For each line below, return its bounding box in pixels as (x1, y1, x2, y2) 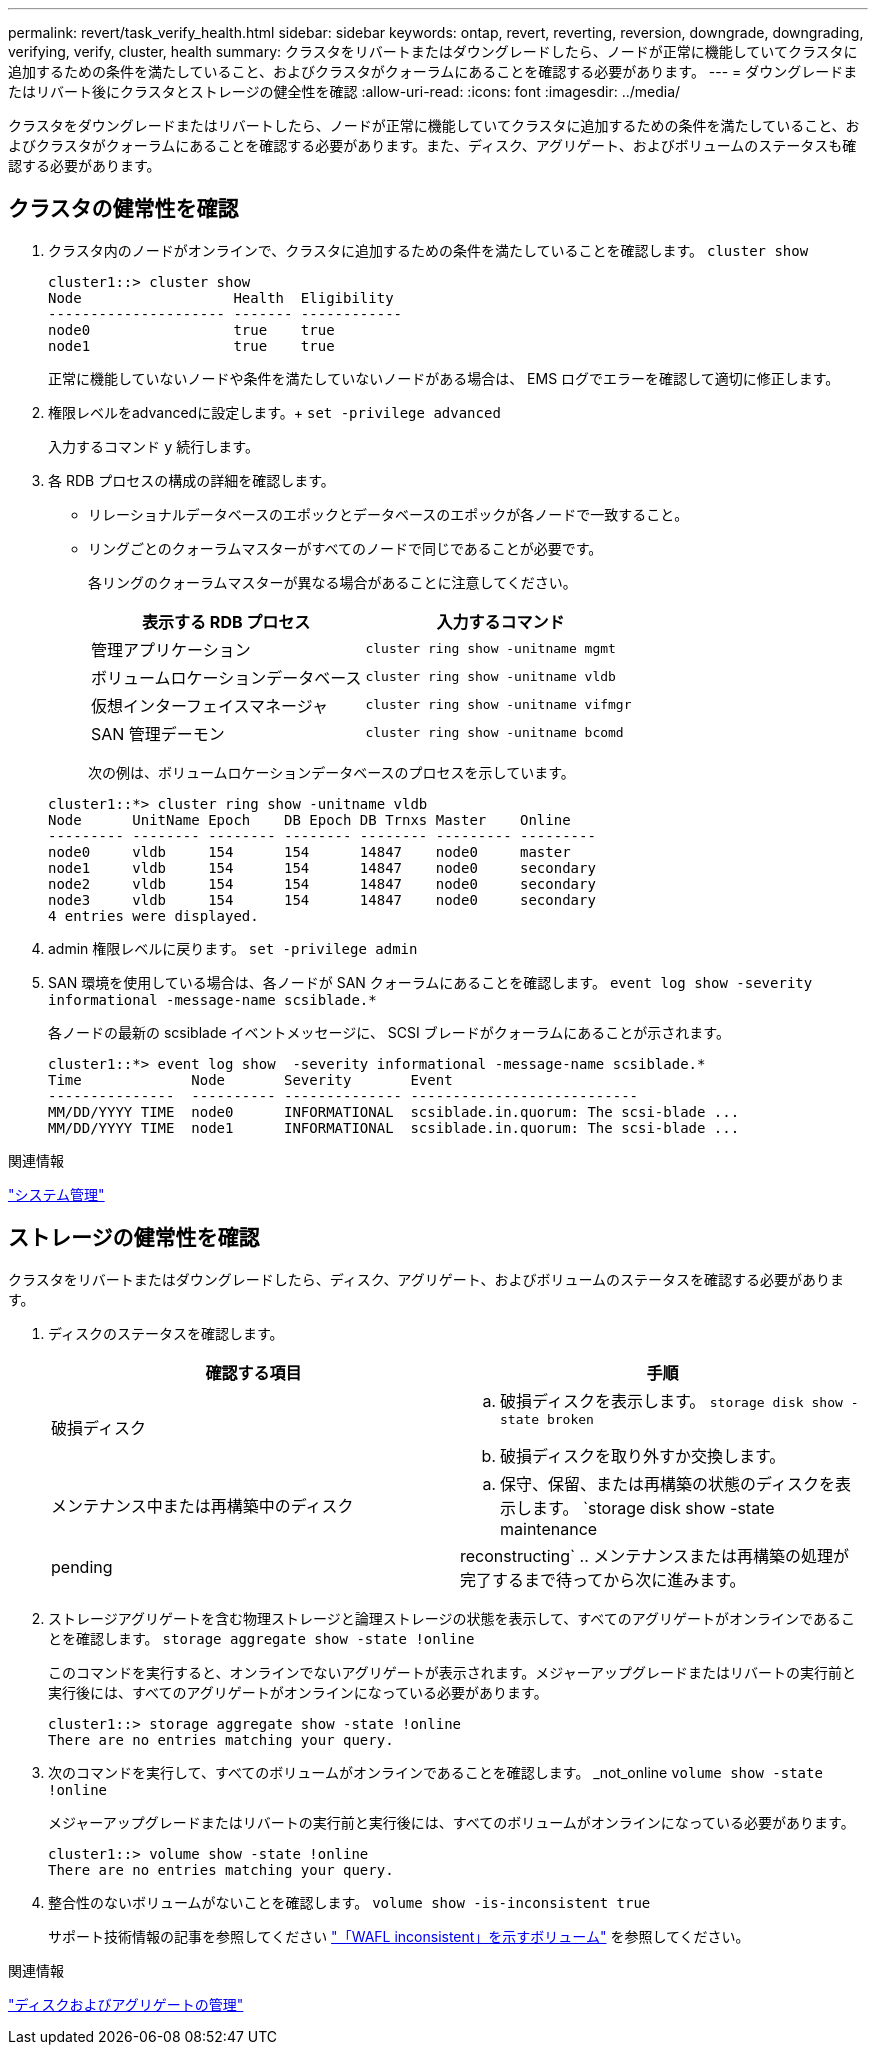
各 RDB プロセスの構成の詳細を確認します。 (48, 471, 335, 489)
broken (546, 1411, 594, 1427)
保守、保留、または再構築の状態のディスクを (500, 1473, 835, 1494)
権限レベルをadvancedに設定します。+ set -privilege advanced (48, 403, 501, 421)
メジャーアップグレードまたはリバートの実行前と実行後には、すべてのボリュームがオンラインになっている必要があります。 (48, 1813, 855, 1831)
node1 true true (48, 337, 335, 354)
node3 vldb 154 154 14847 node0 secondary (48, 891, 596, 908)
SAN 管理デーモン (91, 723, 225, 744)
